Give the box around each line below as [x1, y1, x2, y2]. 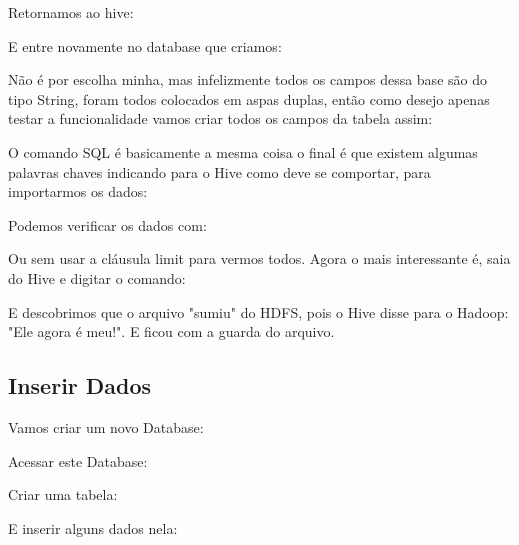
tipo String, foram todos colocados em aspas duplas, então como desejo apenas [8, 88, 490, 109]
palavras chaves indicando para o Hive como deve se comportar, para [8, 161, 431, 182]
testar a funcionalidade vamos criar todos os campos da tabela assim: [8, 108, 433, 129]
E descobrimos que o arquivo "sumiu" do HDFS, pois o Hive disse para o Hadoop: [8, 301, 509, 322]
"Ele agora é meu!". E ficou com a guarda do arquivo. [8, 321, 335, 342]
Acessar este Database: [8, 450, 148, 471]
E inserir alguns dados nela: [8, 517, 178, 538]
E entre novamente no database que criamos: [8, 35, 282, 56]
